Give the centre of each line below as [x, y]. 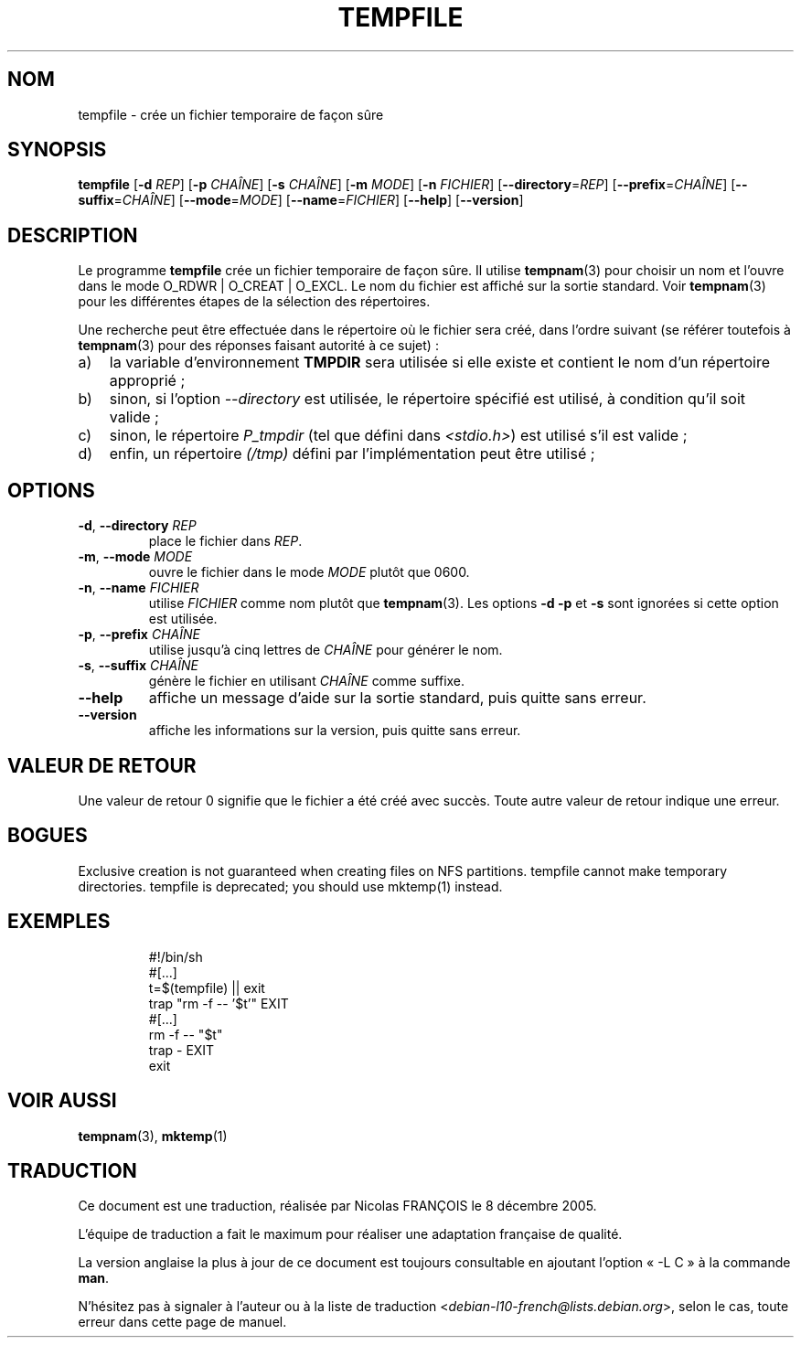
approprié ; [147, 381]
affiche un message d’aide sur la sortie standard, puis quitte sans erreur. [397, 698]
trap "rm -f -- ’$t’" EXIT [219, 1003]
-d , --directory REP [137, 526]
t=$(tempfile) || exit [207, 987]
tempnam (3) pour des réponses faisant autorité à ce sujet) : [258, 346]
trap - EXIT [182, 1050]
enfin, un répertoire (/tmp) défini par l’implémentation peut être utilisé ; [352, 454]
